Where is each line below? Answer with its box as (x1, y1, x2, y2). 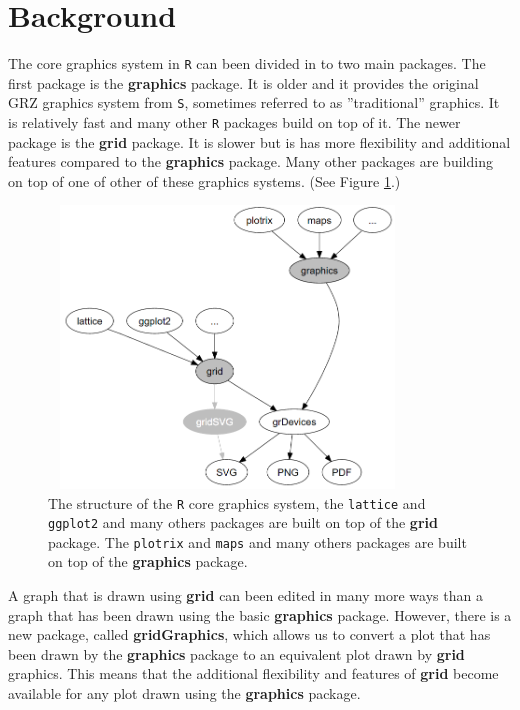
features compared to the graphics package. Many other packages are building (8, 151, 493, 172)
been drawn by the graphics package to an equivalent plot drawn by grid (8, 643, 465, 664)
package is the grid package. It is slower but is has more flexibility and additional (8, 131, 511, 152)
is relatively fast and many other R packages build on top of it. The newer (8, 112, 461, 133)
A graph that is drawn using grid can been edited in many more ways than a (8, 585, 483, 606)
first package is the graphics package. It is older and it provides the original (8, 72, 479, 93)
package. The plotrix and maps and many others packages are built (48, 531, 467, 552)
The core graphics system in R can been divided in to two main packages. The (8, 53, 486, 74)
